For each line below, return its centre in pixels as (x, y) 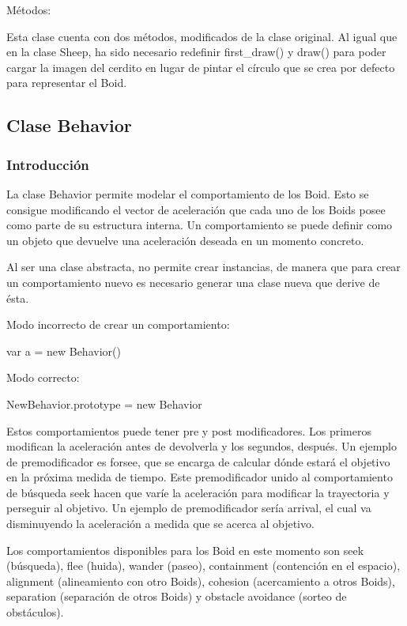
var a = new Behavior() (64, 351)
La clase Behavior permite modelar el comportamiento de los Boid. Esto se (188, 193)
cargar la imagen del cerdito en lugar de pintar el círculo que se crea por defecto (201, 67)
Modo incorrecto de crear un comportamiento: (118, 324)
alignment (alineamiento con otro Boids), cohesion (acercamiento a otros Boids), (201, 581)
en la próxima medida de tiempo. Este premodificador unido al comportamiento (200, 477)
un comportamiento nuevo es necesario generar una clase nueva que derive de (193, 282)
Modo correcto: (43, 377)
